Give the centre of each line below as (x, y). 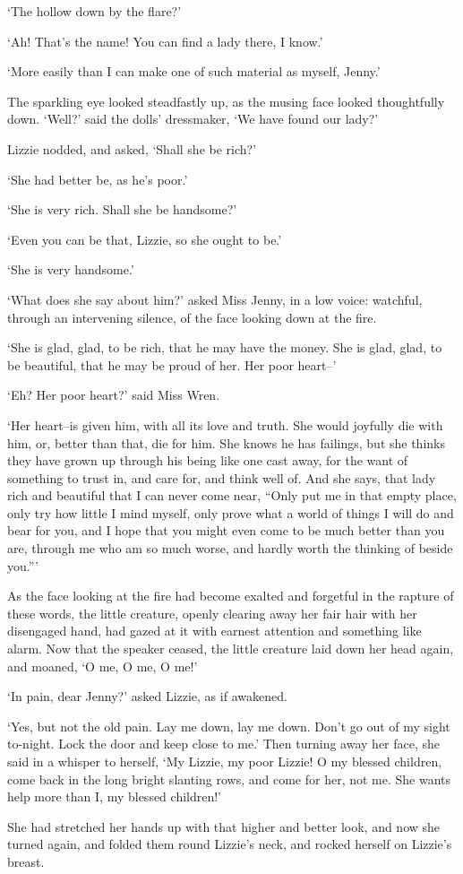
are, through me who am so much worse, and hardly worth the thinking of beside (230, 548)
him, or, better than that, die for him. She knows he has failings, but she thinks (226, 442)
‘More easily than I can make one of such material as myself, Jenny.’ (194, 71)
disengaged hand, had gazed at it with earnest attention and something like (214, 631)
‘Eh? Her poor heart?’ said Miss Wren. (114, 395)
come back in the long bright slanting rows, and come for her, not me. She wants (229, 779)
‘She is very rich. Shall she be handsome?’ (122, 209)
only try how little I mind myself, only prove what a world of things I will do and (231, 512)
